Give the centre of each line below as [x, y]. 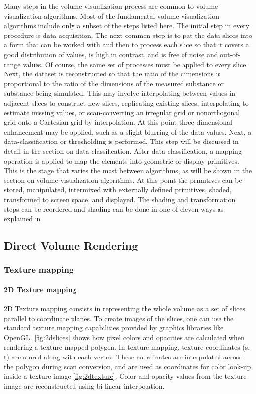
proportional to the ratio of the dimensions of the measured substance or [114, 83]
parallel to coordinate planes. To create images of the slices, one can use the [119, 318]
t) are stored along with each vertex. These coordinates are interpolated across [123, 357]
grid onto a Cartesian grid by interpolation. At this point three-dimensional [118, 122]
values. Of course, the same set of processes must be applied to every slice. [135, 64]
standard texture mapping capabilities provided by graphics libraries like [114, 328]
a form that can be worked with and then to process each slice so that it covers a [127, 45]
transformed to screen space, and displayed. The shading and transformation [120, 199]
